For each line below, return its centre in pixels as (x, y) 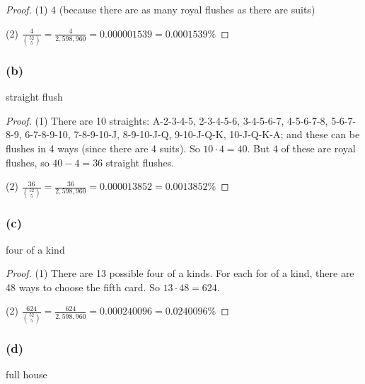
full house (27, 374)
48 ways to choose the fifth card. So (83, 287)
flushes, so (28, 162)
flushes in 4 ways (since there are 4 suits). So (103, 148)
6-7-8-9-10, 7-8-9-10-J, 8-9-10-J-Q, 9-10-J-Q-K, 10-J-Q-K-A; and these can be (192, 134)
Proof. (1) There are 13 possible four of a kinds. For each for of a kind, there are (180, 273)
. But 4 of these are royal (301, 148)
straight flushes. (140, 162)
